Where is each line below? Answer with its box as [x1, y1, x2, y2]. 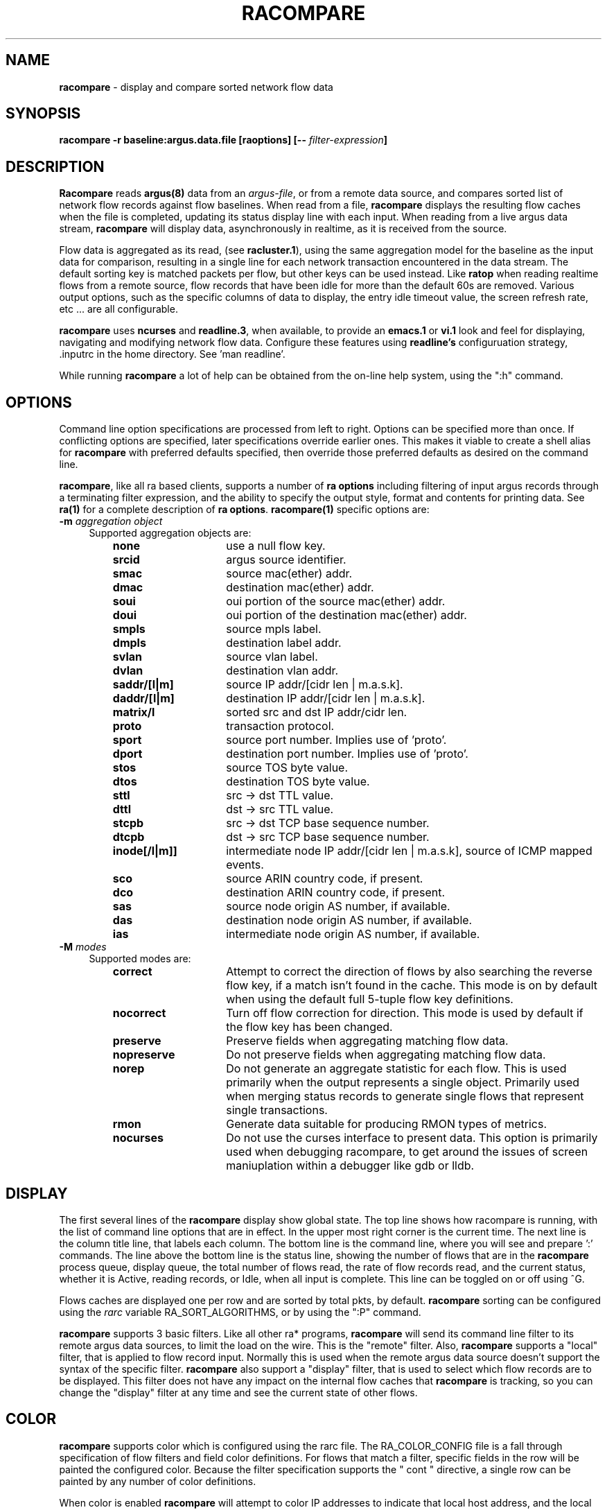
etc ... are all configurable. [59, 303, 178, 315]
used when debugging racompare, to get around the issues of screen [226, 1145, 588, 1159]
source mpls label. [226, 622, 322, 636]
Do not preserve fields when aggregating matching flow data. [226, 1048, 546, 1062]
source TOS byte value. [226, 761, 349, 775]
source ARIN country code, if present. [226, 871, 423, 886]
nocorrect [112, 1006, 166, 1021]
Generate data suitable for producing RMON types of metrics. [226, 1117, 547, 1131]
